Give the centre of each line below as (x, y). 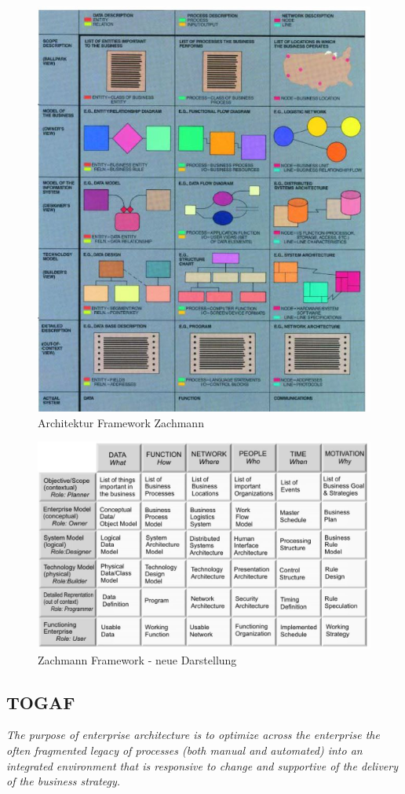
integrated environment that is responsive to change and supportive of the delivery (202, 765)
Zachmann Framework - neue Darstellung (137, 659)
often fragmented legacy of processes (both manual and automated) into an (184, 750)
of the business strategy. (64, 781)
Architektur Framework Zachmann (121, 422)
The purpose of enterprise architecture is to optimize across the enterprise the (193, 735)
